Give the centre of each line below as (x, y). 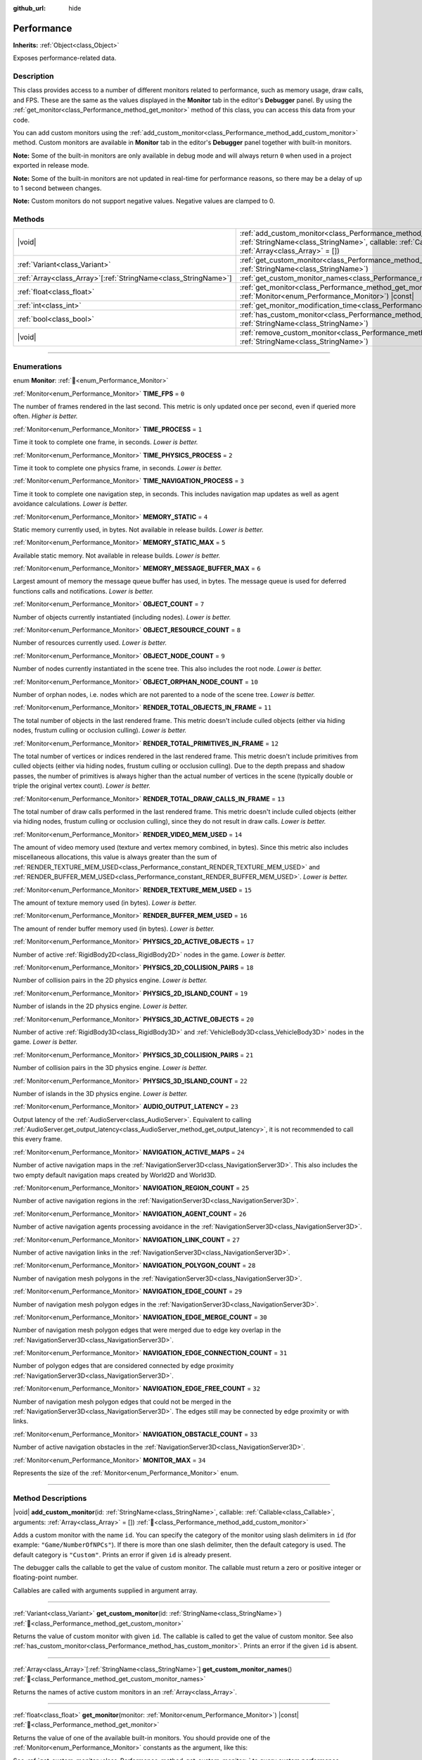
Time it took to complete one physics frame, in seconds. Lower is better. (117, 467)
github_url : (29, 8)
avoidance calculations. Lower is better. (70, 504)
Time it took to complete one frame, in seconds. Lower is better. (105, 442)
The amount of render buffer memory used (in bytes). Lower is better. (114, 929)
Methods (29, 220)
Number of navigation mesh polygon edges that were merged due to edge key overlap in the (147, 1330)
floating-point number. (46, 1578)
